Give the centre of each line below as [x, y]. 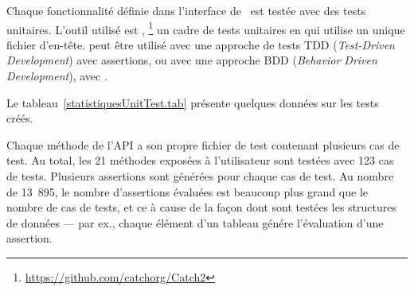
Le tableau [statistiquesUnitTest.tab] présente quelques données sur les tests [193, 102]
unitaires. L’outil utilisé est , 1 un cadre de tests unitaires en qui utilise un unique [206, 28]
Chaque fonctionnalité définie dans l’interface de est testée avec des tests [186, 10]
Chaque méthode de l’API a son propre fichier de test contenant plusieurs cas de [203, 144]
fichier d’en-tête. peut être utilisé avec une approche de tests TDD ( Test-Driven [201, 44]
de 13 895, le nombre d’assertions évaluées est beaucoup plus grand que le [187, 191]
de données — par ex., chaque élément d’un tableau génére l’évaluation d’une [195, 222]
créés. [20, 118]
